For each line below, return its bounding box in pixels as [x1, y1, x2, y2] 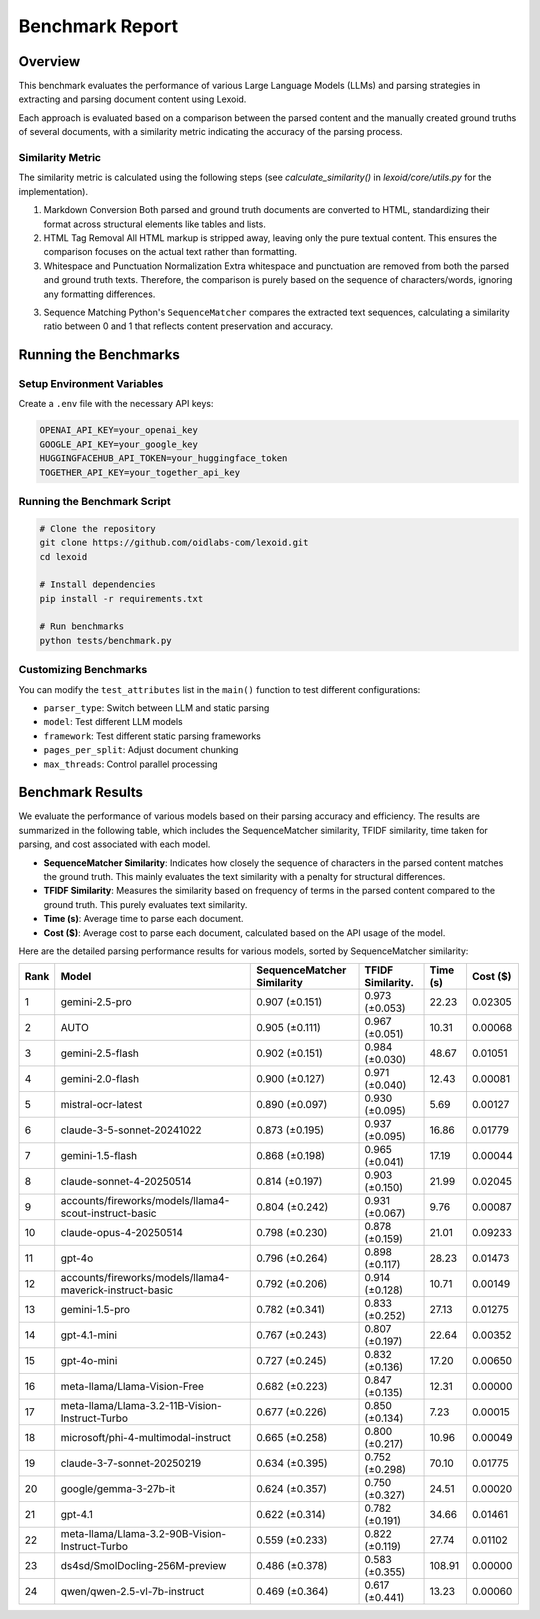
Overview [18, 53, 81, 70]
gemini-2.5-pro [60, 995, 132, 1009]
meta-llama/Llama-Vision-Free [60, 1380, 205, 1394]
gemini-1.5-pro [60, 1303, 130, 1317]
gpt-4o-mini [60, 1354, 118, 1368]
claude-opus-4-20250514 [60, 1226, 184, 1240]
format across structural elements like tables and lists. [43, 218, 267, 230]
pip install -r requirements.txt [39, 593, 204, 604]
